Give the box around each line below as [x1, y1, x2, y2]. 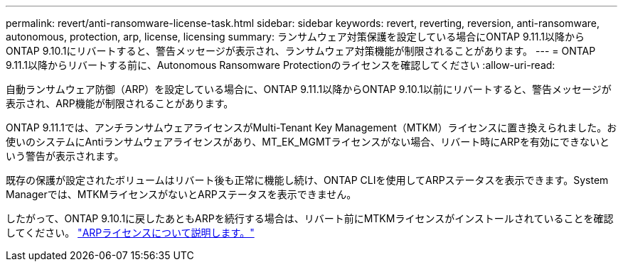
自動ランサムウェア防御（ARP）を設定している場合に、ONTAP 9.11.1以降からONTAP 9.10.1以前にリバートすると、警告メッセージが [6, 83, 612, 95]
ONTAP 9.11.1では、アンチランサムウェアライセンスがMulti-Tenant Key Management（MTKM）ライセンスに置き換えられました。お [6, 121, 617, 133]
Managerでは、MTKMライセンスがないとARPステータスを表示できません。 [6, 188, 357, 200]
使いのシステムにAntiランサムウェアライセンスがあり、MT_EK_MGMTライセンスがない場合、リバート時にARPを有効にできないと [6, 136, 609, 148]
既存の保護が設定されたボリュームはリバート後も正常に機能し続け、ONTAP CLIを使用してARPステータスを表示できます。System [6, 174, 609, 186]
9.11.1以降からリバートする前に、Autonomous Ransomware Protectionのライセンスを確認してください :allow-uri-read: [6, 59, 555, 71]
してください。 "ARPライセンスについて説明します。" [6, 227, 255, 239]
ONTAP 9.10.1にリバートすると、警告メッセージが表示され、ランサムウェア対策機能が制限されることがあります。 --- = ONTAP [6, 45, 596, 57]
